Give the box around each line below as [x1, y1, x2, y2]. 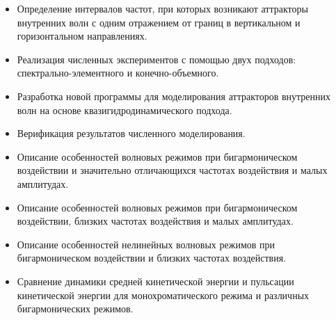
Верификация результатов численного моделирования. [17, 126, 246, 141]
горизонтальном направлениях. [17, 29, 147, 43]
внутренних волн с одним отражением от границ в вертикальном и [17, 15, 301, 29]
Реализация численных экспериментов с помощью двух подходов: [17, 51, 296, 66]
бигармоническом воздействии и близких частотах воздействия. [17, 250, 287, 265]
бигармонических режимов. [17, 301, 134, 316]
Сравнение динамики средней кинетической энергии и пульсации [17, 273, 294, 288]
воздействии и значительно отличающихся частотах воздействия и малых [17, 163, 328, 177]
